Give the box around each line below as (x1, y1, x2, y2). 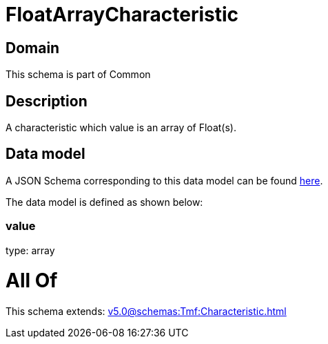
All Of (6, 269, 58, 293)
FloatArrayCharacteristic (6, 3, 239, 26)
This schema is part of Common (6, 68, 151, 81)
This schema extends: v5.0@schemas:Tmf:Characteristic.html (6, 305, 287, 318)
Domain (6, 39, 60, 57)
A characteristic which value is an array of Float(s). (6, 122, 236, 134)
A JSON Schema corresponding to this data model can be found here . (6, 174, 323, 187)
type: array (6, 244, 55, 256)
